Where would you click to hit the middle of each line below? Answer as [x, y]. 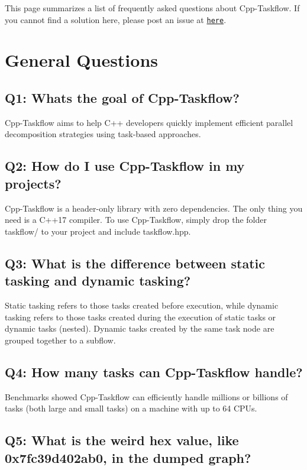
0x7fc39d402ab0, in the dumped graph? [128, 457]
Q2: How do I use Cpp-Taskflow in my [125, 166]
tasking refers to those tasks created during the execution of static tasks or [140, 317]
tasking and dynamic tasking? [98, 281]
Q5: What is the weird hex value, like [122, 440]
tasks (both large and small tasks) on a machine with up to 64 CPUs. [131, 408]
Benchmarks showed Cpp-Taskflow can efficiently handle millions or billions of [146, 396]
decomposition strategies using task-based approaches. [103, 134]
